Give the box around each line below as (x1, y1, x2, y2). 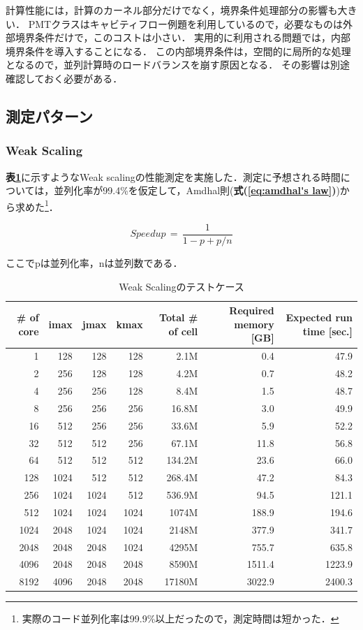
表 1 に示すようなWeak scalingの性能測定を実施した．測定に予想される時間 (6, 169, 341, 184)
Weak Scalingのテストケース (119, 279, 244, 293)
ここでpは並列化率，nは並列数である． (6, 256, 183, 270)
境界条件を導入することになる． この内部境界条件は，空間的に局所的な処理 (6, 43, 351, 58)
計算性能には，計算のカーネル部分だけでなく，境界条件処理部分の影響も (6, 3, 338, 17)
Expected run (286, 310, 353, 325)
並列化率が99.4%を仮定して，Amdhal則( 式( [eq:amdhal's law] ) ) (54, 183, 340, 198)
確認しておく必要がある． (6, 71, 123, 85)
